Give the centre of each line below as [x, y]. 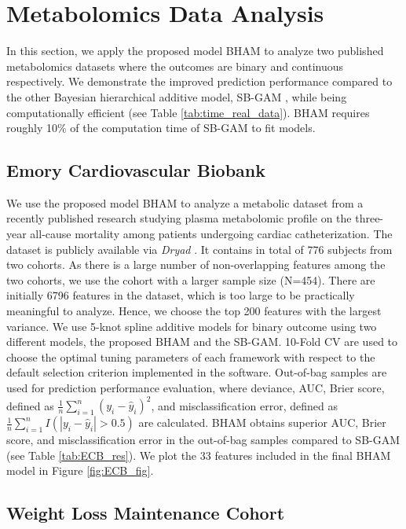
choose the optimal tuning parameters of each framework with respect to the [191, 356]
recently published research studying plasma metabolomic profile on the [179, 218]
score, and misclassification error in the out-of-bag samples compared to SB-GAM [203, 440]
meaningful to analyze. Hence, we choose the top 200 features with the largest [194, 311]
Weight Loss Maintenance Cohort [146, 513]
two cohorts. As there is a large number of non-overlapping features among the [196, 264]
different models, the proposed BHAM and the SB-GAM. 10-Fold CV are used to [202, 342]
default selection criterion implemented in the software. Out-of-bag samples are [197, 372]
